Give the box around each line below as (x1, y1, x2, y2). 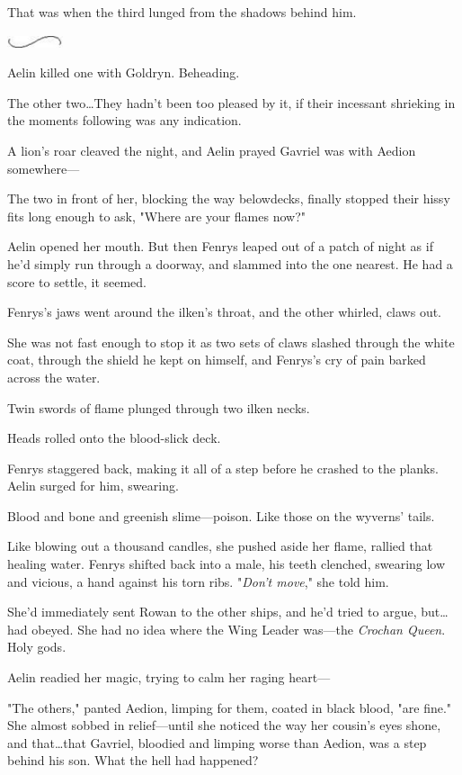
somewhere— (7, 158, 80, 177)
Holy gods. (7, 637, 67, 656)
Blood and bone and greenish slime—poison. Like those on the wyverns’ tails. (7, 506, 435, 525)
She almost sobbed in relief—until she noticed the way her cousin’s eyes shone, (7, 716, 441, 734)
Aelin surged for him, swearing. (7, 476, 179, 495)
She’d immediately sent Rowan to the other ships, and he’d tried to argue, (7, 602, 417, 621)
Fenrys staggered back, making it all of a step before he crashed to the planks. (7, 458, 439, 477)
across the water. (7, 367, 101, 386)
